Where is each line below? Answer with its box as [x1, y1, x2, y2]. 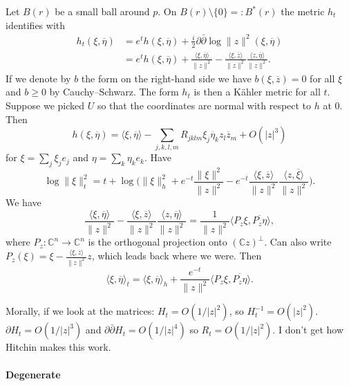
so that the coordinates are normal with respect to [97, 98, 312, 112]
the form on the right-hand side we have [81, 71, 252, 85]
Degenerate [6, 367, 61, 381]
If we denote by [6, 71, 71, 85]
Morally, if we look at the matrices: [6, 304, 155, 318]
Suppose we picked [6, 98, 85, 112]
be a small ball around [55, 4, 150, 18]
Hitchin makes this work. [6, 340, 111, 354]
